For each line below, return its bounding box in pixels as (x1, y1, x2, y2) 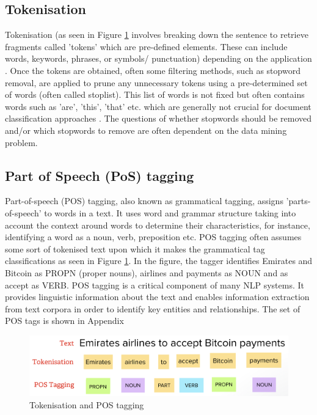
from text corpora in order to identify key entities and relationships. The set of (5, 302, 301, 315)
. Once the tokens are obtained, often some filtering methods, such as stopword (5, 64, 301, 76)
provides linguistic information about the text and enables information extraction (5, 290, 310, 303)
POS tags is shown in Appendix (5, 314, 124, 327)
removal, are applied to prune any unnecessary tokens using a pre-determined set (5, 76, 308, 89)
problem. (5, 136, 38, 149)
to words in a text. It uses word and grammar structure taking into (44, 206, 296, 219)
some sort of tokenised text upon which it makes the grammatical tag (5, 242, 265, 255)
